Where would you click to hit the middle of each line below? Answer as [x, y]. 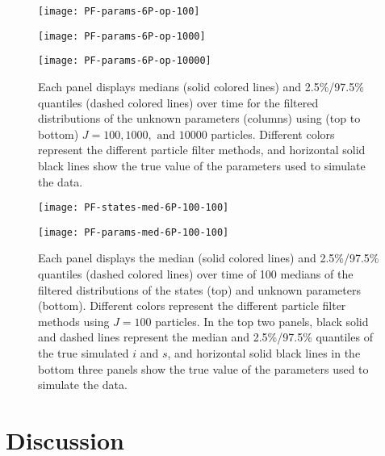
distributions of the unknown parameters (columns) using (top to [199, 118]
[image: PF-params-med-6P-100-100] [134, 232]
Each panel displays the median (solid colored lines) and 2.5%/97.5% [209, 258]
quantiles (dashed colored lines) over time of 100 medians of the [196, 274]
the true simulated [84, 353]
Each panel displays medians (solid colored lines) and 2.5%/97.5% [201, 86]
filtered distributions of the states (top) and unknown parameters [199, 289]
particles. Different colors [273, 134]
